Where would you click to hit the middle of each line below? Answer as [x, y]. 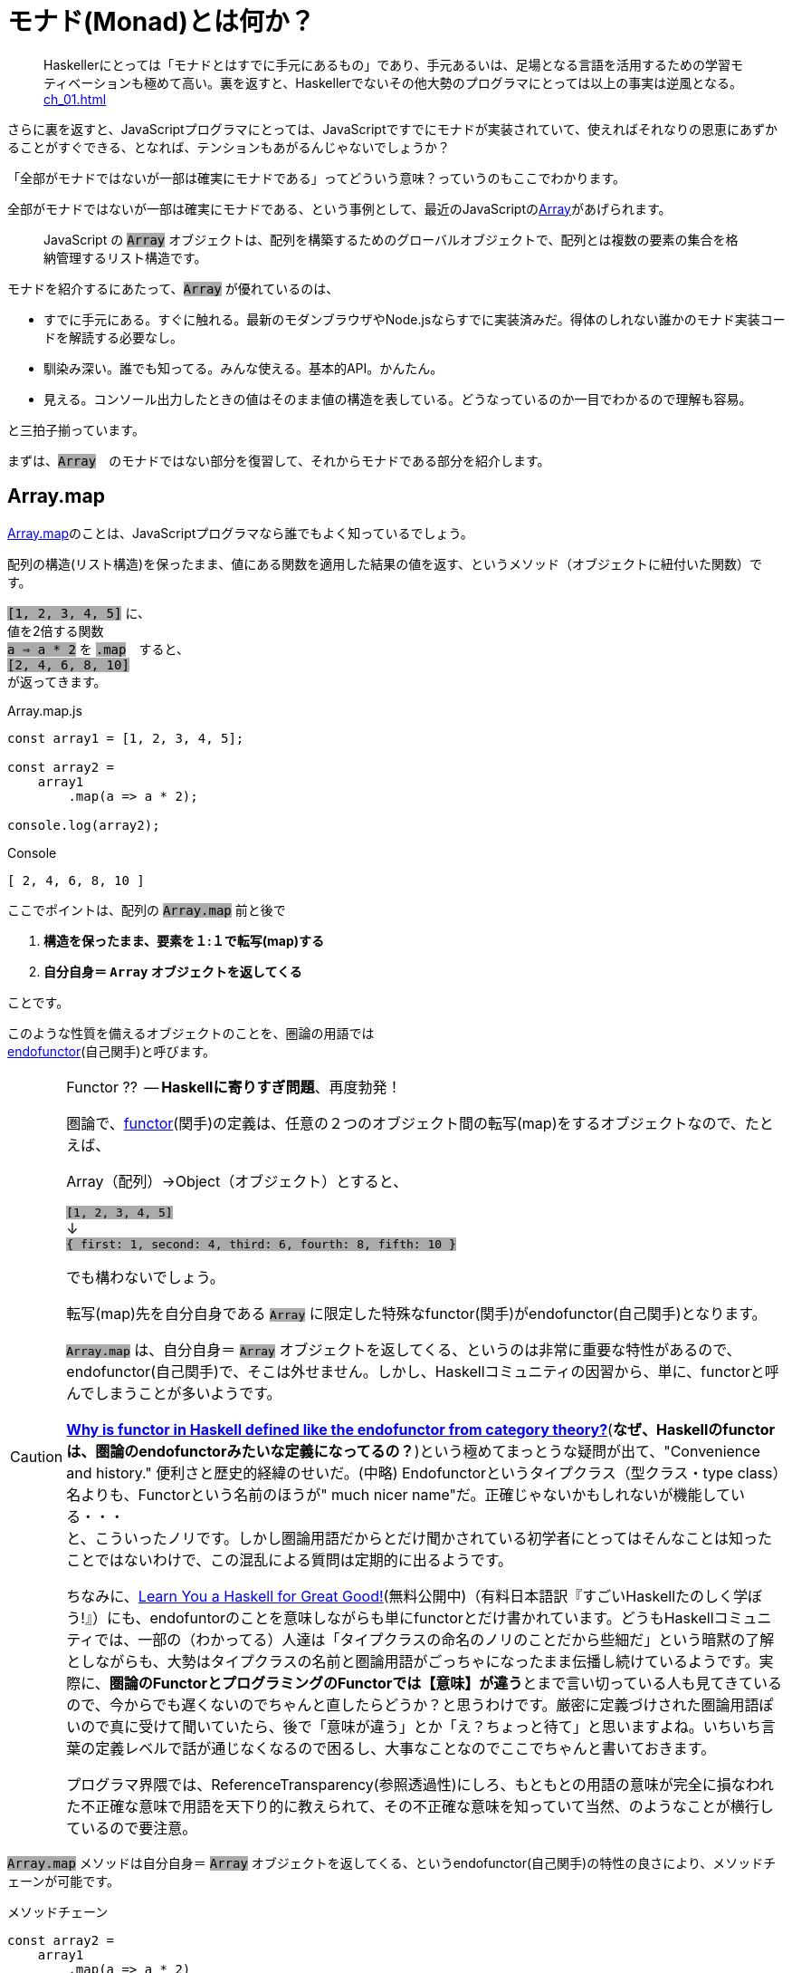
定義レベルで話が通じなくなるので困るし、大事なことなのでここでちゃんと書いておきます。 [406, 1748]
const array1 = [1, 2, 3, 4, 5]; [126, 738]
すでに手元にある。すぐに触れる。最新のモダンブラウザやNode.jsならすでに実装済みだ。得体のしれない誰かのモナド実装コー [415, 319]
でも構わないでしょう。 [145, 1277]
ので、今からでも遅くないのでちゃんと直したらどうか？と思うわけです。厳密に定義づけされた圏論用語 [413, 1704]
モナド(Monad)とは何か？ [161, 22]
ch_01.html [75, 99]
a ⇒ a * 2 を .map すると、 [98, 649]
